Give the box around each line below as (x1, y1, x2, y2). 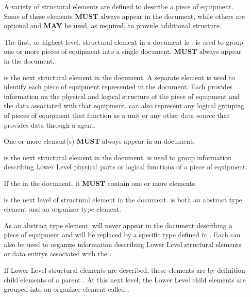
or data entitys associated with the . (4, 248, 112, 259)
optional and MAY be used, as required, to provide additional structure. (4, 20, 221, 31)
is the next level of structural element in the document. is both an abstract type (4, 194, 242, 204)
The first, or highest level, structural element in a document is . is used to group (4, 36, 243, 47)
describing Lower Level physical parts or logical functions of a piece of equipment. (4, 162, 248, 172)
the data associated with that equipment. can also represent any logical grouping (4, 100, 245, 111)
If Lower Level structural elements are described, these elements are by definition (4, 265, 245, 275)
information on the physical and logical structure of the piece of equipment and (4, 91, 240, 101)
